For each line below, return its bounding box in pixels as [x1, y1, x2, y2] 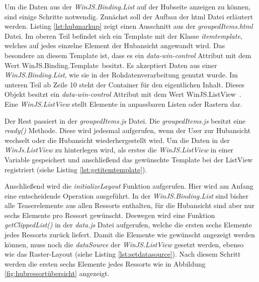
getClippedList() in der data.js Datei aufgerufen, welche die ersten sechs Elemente [4, 219, 252, 230]
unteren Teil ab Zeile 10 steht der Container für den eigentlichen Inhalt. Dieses [4, 79, 245, 89]
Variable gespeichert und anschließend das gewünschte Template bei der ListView [4, 154, 253, 164]
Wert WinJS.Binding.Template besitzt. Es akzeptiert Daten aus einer [4, 60, 217, 70]
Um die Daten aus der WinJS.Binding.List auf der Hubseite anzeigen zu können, [4, 1, 251, 11]
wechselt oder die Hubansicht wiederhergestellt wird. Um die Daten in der [4, 135, 230, 145]
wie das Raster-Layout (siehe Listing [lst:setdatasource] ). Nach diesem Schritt [4, 249, 241, 259]
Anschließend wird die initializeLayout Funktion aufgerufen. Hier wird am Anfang [4, 181, 254, 191]
